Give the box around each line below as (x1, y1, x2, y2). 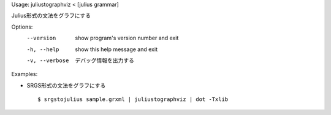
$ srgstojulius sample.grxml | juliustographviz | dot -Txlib (37, 96, 229, 103)
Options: (11, 23, 33, 30)
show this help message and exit (75, 46, 158, 53)
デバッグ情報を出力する (75, 57, 134, 64)
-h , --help (26, 46, 59, 53)
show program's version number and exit (75, 34, 179, 42)
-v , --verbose (26, 57, 69, 64)
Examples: (11, 71, 38, 78)
